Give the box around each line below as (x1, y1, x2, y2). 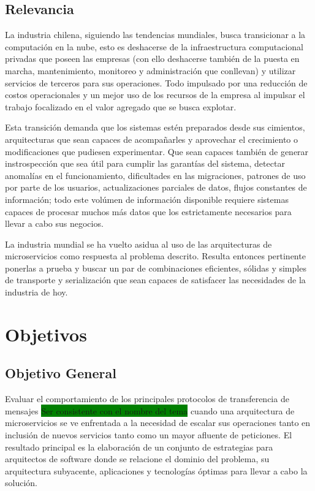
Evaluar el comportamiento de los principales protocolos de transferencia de (5, 392, 289, 405)
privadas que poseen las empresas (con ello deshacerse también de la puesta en (5, 52, 300, 65)
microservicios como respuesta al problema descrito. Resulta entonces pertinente (5, 249, 306, 262)
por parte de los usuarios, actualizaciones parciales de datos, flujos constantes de (5, 181, 307, 194)
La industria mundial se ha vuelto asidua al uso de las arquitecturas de (5, 237, 272, 250)
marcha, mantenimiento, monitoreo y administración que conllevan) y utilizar (5, 64, 296, 77)
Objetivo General (5, 363, 116, 383)
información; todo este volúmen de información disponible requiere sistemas (5, 192, 289, 205)
